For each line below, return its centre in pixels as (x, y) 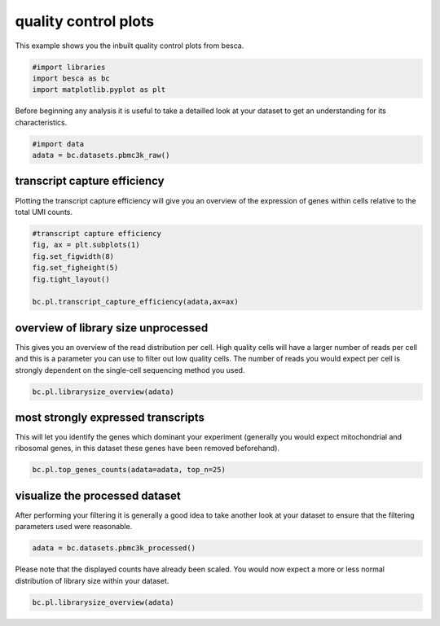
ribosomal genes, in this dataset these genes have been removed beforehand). (147, 449)
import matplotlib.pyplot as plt (99, 90)
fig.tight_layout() (71, 279)
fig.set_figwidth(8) (73, 256)
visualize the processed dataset (98, 495)
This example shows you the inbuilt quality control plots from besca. (130, 46)
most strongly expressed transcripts (110, 417)
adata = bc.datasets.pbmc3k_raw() (101, 155)
